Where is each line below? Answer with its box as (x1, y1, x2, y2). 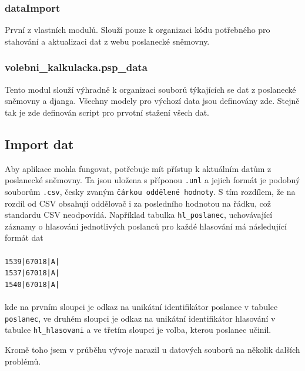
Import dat (5, 134, 74, 153)
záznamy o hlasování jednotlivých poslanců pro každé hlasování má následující (5, 220, 287, 232)
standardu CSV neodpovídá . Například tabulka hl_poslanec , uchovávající (5, 208, 273, 221)
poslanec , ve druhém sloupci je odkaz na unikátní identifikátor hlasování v (5, 312, 276, 324)
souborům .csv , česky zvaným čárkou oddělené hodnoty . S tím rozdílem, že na (5, 185, 296, 197)
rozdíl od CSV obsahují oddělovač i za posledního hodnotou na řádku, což (5, 197, 271, 209)
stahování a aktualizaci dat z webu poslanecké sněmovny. (5, 35, 210, 47)
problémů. (5, 355, 41, 367)
